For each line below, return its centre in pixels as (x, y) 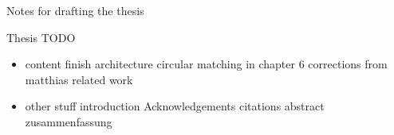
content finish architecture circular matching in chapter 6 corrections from (206, 64)
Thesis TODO (41, 37)
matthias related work (79, 79)
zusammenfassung (69, 121)
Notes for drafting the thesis (75, 10)
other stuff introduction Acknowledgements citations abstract (175, 106)
